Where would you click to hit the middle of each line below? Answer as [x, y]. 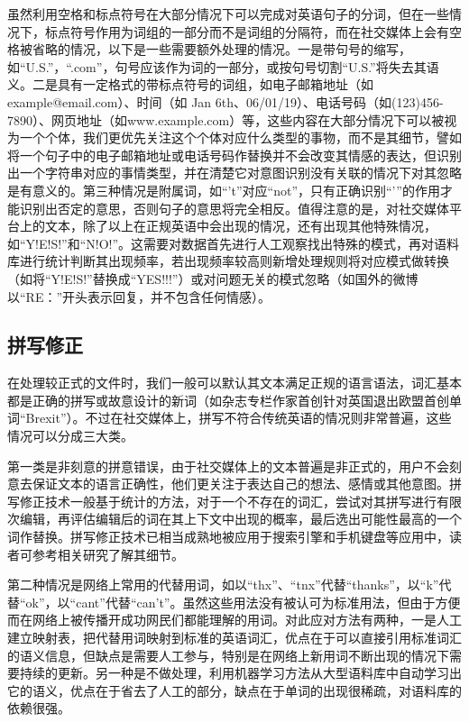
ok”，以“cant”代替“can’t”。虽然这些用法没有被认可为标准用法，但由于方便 [243, 602]
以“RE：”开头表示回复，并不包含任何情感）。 [139, 296]
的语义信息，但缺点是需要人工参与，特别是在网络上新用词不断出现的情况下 [228, 655]
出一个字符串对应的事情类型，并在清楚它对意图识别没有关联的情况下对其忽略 [234, 173]
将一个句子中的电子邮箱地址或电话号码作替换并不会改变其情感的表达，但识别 [234, 155]
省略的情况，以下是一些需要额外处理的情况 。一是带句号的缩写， [221, 49]
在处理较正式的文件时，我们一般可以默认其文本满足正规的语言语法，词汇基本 [234, 383]
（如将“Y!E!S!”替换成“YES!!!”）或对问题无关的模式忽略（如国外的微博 [213, 278]
